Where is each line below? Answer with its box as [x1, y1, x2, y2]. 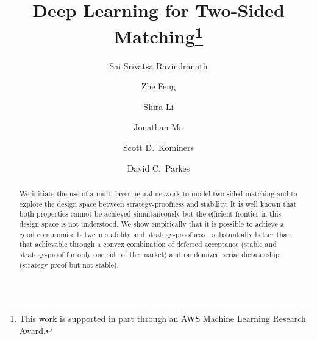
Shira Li [143, 100, 174, 113]
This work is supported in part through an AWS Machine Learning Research [19, 312, 306, 325]
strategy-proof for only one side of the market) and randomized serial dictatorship [19, 249, 280, 259]
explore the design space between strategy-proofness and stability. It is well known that [19, 198, 297, 209]
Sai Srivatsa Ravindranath [109, 59, 208, 72]
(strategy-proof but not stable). [19, 259, 119, 269]
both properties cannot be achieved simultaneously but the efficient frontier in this [19, 209, 282, 219]
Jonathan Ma [134, 120, 183, 133]
